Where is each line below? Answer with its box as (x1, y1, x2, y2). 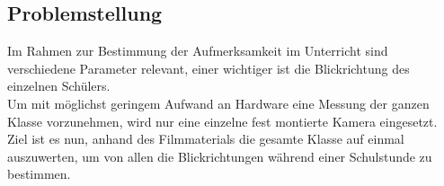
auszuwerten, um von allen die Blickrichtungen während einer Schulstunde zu (7, 146, 432, 165)
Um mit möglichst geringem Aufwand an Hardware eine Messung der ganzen (7, 93, 430, 112)
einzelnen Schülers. (7, 76, 111, 95)
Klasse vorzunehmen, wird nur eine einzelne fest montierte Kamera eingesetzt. (7, 111, 438, 130)
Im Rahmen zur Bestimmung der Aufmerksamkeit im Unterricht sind (7, 41, 388, 60)
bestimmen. (7, 164, 71, 183)
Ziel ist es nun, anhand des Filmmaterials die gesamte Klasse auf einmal (7, 129, 404, 148)
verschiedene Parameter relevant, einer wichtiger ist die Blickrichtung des (7, 58, 410, 77)
